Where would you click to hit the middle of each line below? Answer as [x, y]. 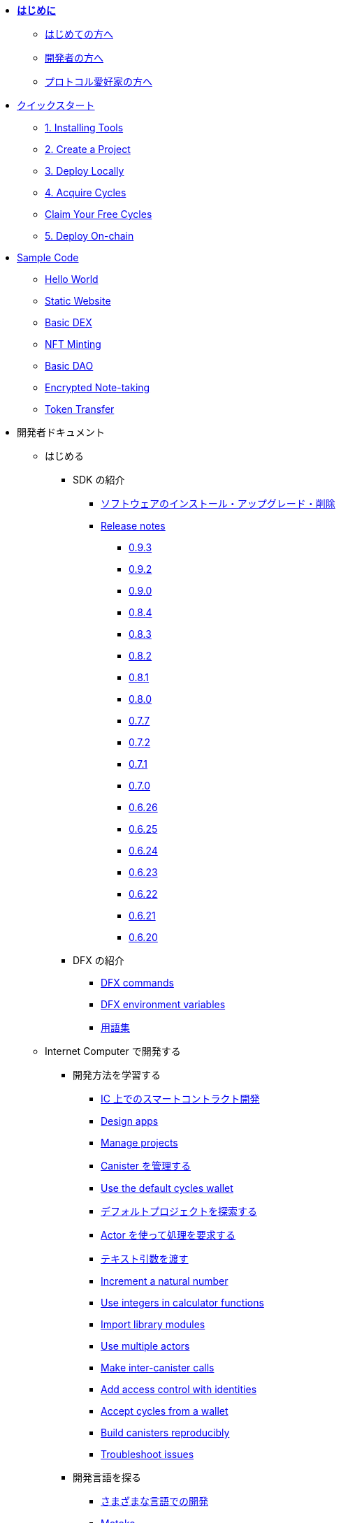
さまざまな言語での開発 [154, 1501]
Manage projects [139, 1143]
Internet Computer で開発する [113, 1051]
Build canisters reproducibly [165, 1433]
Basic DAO [69, 366]
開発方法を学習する [117, 1075]
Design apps [130, 1121]
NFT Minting [73, 344]
